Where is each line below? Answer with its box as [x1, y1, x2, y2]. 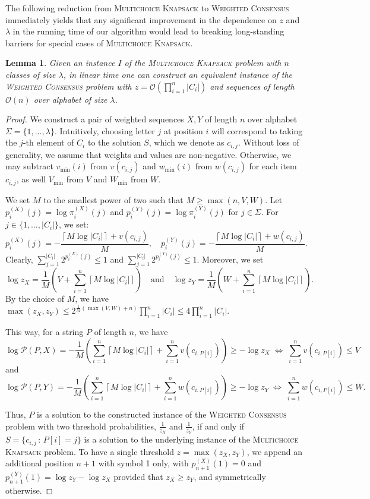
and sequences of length [210, 80, 295, 92]
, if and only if [192, 419, 245, 432]
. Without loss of [238, 136, 299, 149]
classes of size [5, 68, 56, 80]
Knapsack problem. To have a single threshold [5, 445, 174, 457]
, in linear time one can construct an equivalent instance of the [63, 68, 293, 80]
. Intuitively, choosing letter [54, 124, 155, 137]
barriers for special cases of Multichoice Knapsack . [5, 36, 193, 49]
